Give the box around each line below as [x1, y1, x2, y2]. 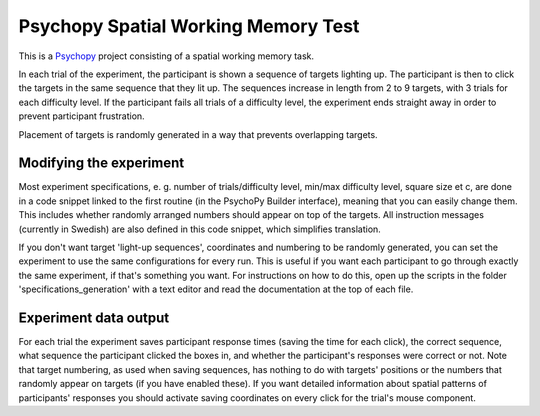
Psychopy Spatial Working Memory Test [18, 15, 360, 37]
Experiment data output [18, 309, 170, 326]
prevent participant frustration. [18, 110, 145, 122]
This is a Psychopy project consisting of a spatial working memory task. [18, 50, 315, 62]
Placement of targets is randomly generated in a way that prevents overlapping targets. [18, 128, 379, 140]
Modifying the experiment [18, 155, 185, 172]
